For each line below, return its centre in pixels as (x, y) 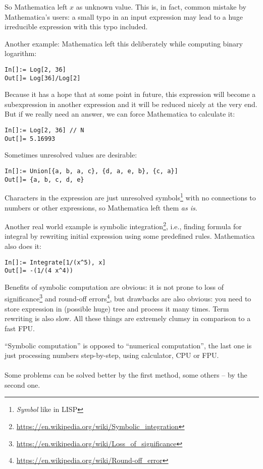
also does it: (23, 246)
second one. (22, 384)
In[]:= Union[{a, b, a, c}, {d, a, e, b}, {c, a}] (91, 171)
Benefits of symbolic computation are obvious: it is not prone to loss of (114, 286)
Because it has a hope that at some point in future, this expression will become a (130, 94)
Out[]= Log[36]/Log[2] (43, 78)
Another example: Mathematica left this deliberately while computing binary (124, 43)
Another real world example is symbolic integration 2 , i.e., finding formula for (123, 225)
